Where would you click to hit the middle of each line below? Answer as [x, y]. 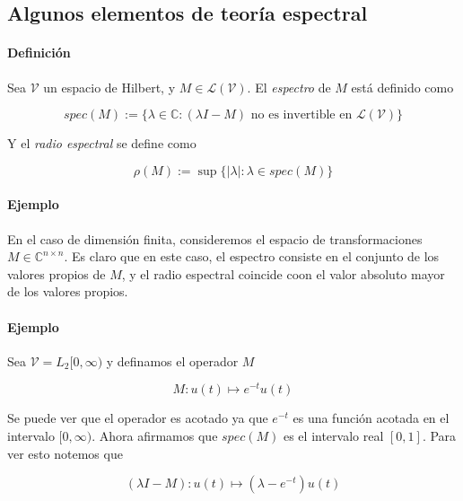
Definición [39, 53]
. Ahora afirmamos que [155, 435]
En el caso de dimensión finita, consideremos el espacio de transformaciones [215, 238]
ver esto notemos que [65, 453]
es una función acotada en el [371, 418]
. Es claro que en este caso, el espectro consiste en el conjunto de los [252, 256]
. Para [439, 435]
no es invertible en [301, 115]
